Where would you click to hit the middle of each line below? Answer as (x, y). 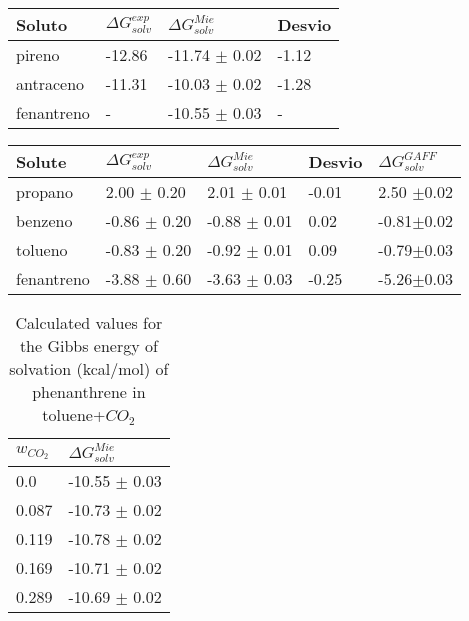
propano (44, 191)
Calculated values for (89, 322)
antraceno (50, 83)
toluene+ (74, 414)
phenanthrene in (89, 391)
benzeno (44, 220)
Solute (41, 161)
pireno (38, 54)
